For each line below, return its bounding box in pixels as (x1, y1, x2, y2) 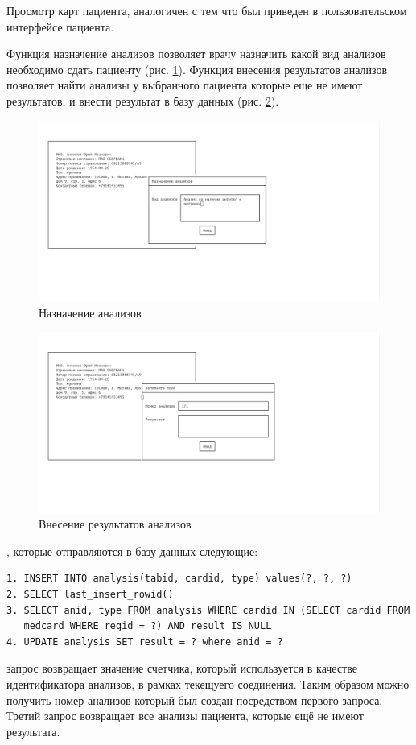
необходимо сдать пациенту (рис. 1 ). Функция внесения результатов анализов (6, 60, 388, 77)
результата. (6, 722, 60, 739)
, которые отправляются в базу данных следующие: (6, 542, 258, 559)
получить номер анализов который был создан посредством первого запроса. (6, 691, 383, 708)
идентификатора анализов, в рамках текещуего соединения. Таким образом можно (6, 675, 410, 692)
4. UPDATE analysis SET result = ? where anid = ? (6, 635, 283, 648)
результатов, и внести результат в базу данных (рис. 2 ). (6, 92, 279, 109)
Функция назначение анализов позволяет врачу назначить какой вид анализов (6, 45, 386, 62)
